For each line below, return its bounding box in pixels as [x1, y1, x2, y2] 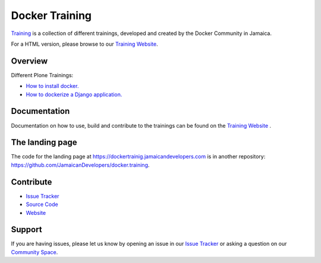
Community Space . [11, 248, 58, 255]
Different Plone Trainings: [11, 71, 74, 78]
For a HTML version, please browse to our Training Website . [11, 40, 158, 47]
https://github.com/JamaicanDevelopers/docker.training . [11, 161, 150, 169]
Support [11, 224, 42, 235]
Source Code [26, 201, 59, 208]
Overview [11, 56, 48, 66]
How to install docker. [26, 83, 79, 90]
